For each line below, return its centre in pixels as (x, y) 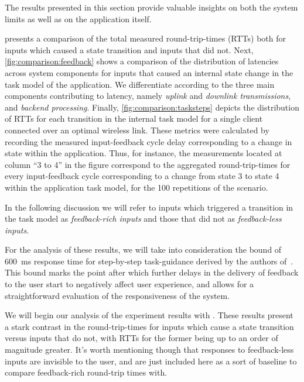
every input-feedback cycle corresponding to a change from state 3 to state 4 (142, 176)
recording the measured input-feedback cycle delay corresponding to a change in (148, 141)
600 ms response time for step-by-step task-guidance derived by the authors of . (149, 261)
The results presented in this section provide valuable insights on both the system (151, 7)
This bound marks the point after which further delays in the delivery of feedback (152, 272)
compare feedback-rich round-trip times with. (86, 372)
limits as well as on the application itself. (78, 18)
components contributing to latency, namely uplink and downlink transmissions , (148, 96)
